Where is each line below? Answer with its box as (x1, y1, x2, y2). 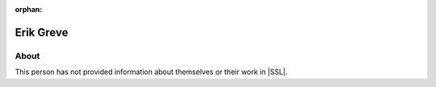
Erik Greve (15, 25, 69, 39)
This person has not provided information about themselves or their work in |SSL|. (15, 67, 288, 77)
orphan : (15, 5, 43, 14)
